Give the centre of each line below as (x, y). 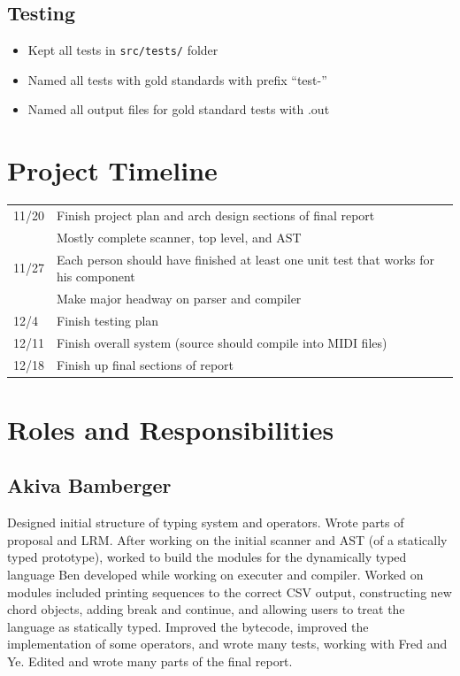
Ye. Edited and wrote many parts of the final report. (150, 661)
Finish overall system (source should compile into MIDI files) (222, 342)
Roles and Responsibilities (171, 429)
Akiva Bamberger (89, 485)
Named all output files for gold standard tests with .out (179, 109)
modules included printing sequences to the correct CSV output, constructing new (230, 591)
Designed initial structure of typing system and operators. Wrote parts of (206, 522)
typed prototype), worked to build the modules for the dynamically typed (207, 557)
